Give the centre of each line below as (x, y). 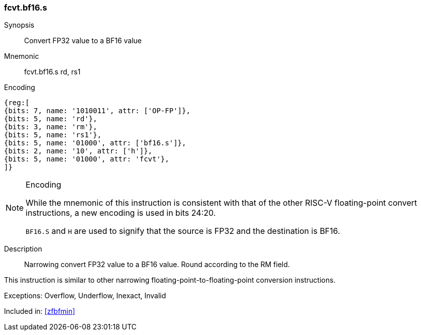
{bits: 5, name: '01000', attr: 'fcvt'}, (87, 159)
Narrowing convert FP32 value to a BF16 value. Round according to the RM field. (157, 265)
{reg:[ (17, 103)
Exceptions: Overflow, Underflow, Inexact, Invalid (85, 296)
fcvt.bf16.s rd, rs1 (52, 72)
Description (23, 249)
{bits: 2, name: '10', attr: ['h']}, (78, 151)
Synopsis (19, 25)
